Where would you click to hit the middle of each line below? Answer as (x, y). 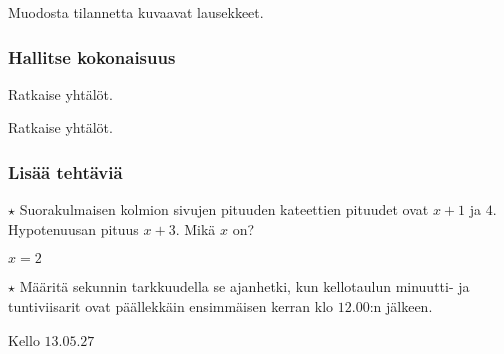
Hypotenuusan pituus (73, 228)
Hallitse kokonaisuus (92, 56)
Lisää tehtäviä (65, 171)
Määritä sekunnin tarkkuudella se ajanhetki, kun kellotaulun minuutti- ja (244, 286)
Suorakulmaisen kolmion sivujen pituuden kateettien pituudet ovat (224, 209)
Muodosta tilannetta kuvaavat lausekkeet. (136, 12)
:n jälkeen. (401, 306)
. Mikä (195, 228)
